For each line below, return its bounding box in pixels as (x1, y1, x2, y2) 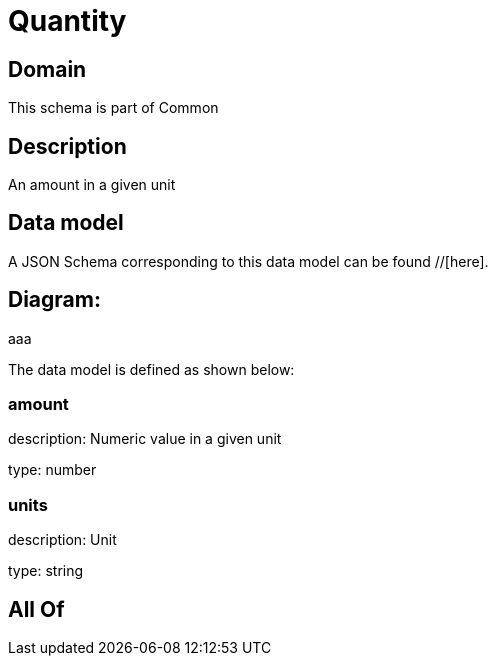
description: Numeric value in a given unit (8, 430, 282, 448)
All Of (8, 596, 65, 622)
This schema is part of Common (8, 99, 219, 117)
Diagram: (8, 287, 101, 313)
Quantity (8, 4, 127, 38)
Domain (8, 56, 87, 82)
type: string (8, 562, 84, 580)
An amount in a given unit (8, 176, 176, 194)
